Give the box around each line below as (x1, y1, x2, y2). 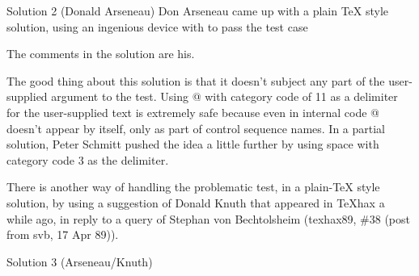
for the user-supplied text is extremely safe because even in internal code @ (6, 103, 379, 120)
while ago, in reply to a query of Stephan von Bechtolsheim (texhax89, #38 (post (6, 210, 410, 227)
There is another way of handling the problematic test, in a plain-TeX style (6, 178, 380, 195)
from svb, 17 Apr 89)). (6, 226, 119, 243)
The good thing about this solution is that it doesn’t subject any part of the (6, 72, 385, 89)
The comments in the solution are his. (6, 45, 195, 62)
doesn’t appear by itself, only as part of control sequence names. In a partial (6, 119, 385, 136)
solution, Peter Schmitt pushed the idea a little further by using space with (6, 136, 379, 153)
